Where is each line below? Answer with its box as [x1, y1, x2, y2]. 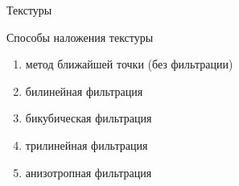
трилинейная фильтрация [25, 136, 148, 153]
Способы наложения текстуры [6, 28, 154, 45]
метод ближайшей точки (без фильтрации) [25, 56, 233, 72]
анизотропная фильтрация [25, 163, 152, 180]
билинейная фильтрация [25, 82, 143, 99]
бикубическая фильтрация [25, 110, 152, 126]
